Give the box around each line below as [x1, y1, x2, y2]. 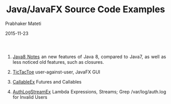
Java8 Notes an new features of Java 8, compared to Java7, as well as [12, 54, 166, 60]
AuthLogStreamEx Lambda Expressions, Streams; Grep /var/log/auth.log [12, 88, 166, 95]
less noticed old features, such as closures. [12, 59, 104, 65]
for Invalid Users [12, 94, 47, 100]
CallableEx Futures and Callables [12, 79, 82, 85]
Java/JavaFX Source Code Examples [6, 4, 165, 15]
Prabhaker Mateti [5, 20, 41, 27]
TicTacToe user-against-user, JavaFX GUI [12, 69, 101, 75]
